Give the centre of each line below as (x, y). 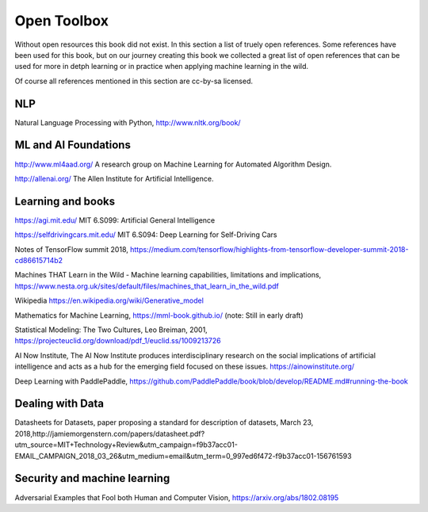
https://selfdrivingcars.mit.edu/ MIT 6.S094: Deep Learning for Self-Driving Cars (146, 235)
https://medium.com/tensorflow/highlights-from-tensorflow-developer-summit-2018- (269, 249)
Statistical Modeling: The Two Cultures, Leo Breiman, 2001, (111, 330)
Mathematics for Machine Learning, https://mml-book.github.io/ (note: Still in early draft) (159, 315)
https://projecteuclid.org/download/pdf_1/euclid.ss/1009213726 (118, 341)
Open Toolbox (61, 21)
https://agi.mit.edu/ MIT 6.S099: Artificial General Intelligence (115, 220)
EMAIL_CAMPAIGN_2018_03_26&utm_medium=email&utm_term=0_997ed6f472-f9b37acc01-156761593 (183, 456)
